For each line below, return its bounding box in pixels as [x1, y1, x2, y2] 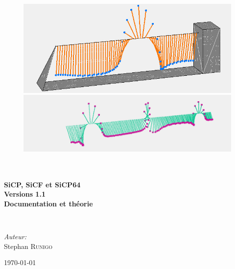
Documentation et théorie [4, 198, 93, 208]
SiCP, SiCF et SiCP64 [4, 179, 81, 189]
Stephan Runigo [4, 241, 53, 251]
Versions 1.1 [4, 189, 46, 199]
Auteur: [4, 231, 27, 242]
